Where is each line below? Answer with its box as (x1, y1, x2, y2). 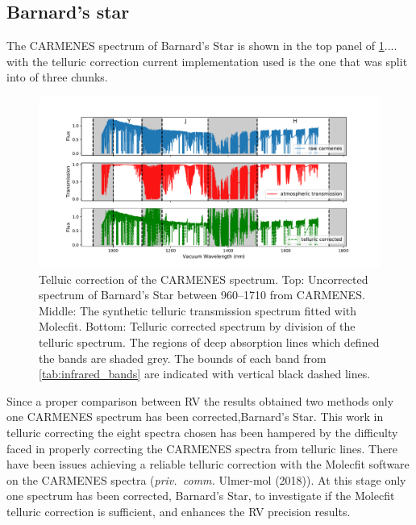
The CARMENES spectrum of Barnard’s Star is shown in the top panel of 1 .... (6, 37, 397, 54)
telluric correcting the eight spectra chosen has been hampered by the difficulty (6, 423, 398, 440)
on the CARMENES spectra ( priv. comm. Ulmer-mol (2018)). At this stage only (6, 471, 406, 488)
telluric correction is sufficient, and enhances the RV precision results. (6, 502, 351, 519)
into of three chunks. (6, 69, 108, 85)
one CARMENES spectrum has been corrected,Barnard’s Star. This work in (6, 408, 384, 425)
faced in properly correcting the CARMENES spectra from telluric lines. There (6, 440, 397, 456)
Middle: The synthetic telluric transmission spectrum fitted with (39, 302, 357, 319)
